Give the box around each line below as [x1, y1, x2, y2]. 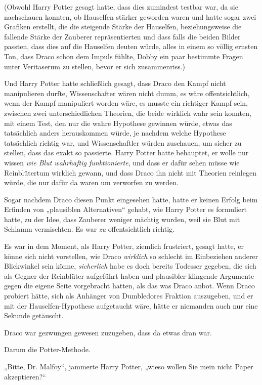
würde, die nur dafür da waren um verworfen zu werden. [4, 177, 179, 188]
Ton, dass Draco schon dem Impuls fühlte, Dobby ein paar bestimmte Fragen [4, 51, 243, 61]
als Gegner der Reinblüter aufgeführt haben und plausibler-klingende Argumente [4, 270, 254, 281]
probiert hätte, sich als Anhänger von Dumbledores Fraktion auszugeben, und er [4, 290, 253, 301]
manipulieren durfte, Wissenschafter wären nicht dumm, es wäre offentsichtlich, [4, 88, 250, 98]
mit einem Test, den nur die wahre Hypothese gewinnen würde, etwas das [4, 117, 232, 128]
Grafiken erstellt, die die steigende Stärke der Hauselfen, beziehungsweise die [4, 21, 242, 32]
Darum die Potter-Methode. [4, 344, 91, 355]
